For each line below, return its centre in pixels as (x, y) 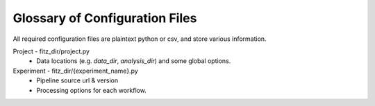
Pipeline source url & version (77, 80)
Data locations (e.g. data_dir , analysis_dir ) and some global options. (134, 61)
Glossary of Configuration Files (105, 18)
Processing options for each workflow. (92, 90)
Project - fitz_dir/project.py (51, 51)
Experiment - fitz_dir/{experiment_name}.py (75, 71)
